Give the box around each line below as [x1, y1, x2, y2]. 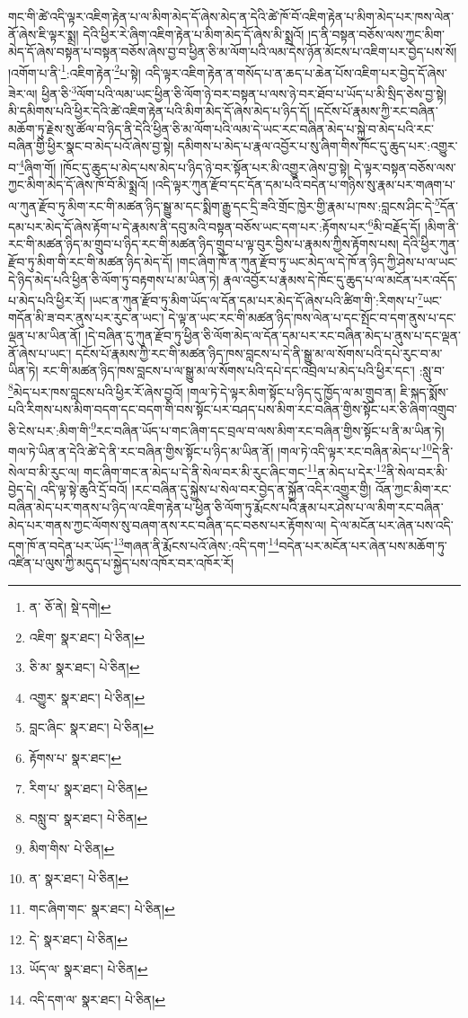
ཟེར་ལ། [8, 84, 38, 102]
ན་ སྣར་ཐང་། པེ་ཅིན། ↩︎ [29, 869, 129, 888]
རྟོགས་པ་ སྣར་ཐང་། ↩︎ [29, 748, 121, 766]
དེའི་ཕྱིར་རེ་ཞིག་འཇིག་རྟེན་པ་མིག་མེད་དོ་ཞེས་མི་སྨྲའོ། [83, 24, 305, 43]
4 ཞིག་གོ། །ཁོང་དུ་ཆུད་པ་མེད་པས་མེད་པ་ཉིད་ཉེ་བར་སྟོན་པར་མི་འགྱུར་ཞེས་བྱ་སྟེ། [18, 155, 350, 176]
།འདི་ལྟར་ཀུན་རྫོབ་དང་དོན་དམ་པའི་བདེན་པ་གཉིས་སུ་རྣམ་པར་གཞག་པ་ [152, 175, 456, 194]
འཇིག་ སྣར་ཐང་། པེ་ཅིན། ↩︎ [29, 627, 145, 646]
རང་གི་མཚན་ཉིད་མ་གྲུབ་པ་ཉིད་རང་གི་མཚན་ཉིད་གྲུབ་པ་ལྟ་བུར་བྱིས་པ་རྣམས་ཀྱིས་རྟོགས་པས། [8, 235, 399, 253]
